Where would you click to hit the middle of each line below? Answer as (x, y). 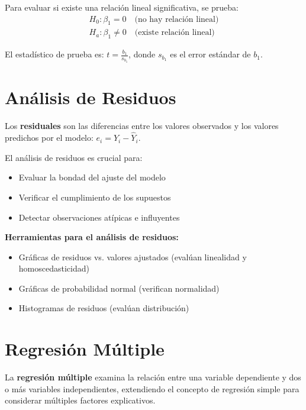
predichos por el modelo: (49, 138)
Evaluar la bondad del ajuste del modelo (92, 177)
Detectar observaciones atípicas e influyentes (99, 217)
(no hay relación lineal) (177, 19)
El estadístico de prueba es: (54, 54)
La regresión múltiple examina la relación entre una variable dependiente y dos (153, 377)
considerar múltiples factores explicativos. (80, 400)
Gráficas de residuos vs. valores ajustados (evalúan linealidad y (133, 256)
